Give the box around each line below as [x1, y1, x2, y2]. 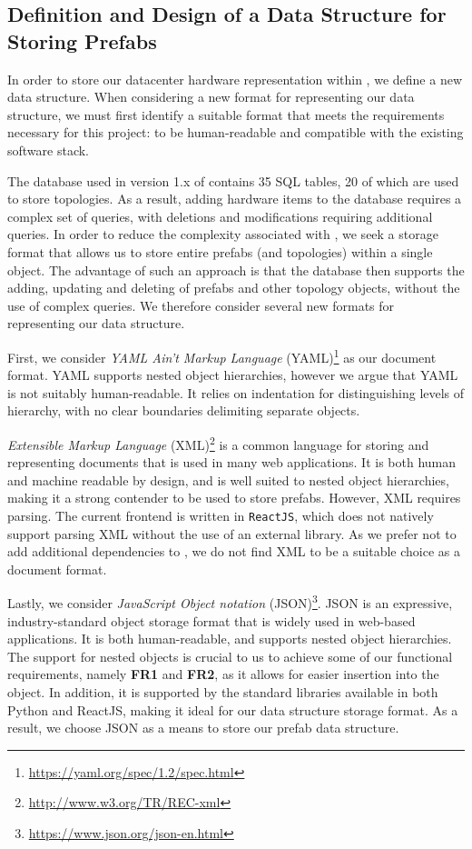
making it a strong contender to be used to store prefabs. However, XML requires [7, 488, 461, 507]
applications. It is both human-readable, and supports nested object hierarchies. [7, 629, 452, 648]
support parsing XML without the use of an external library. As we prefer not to [7, 524, 457, 543]
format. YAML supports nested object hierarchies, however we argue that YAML [7, 365, 458, 385]
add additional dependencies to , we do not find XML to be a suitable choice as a [7, 542, 460, 561]
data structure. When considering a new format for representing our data [7, 87, 415, 106]
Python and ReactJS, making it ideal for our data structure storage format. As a [7, 700, 458, 719]
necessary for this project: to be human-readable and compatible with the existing [7, 123, 464, 142]
